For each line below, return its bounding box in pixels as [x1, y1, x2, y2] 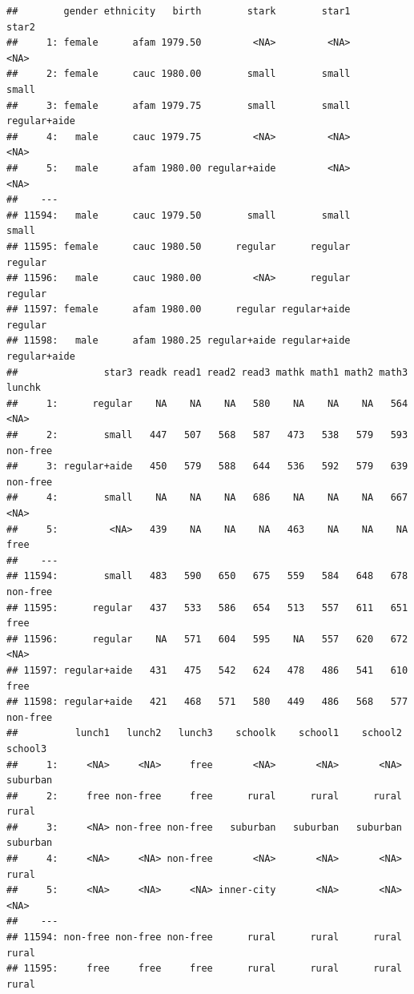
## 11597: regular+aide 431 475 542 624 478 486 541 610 [6, 664, 408, 676]
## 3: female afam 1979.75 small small [6, 99, 351, 111]
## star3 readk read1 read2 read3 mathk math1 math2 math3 [6, 366, 408, 378]
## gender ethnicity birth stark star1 [6, 6, 351, 17]
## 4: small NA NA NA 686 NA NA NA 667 [6, 492, 408, 504]
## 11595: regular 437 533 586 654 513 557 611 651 [6, 602, 408, 614]
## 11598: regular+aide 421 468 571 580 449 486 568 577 [6, 696, 408, 708]
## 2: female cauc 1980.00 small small [6, 68, 351, 80]
